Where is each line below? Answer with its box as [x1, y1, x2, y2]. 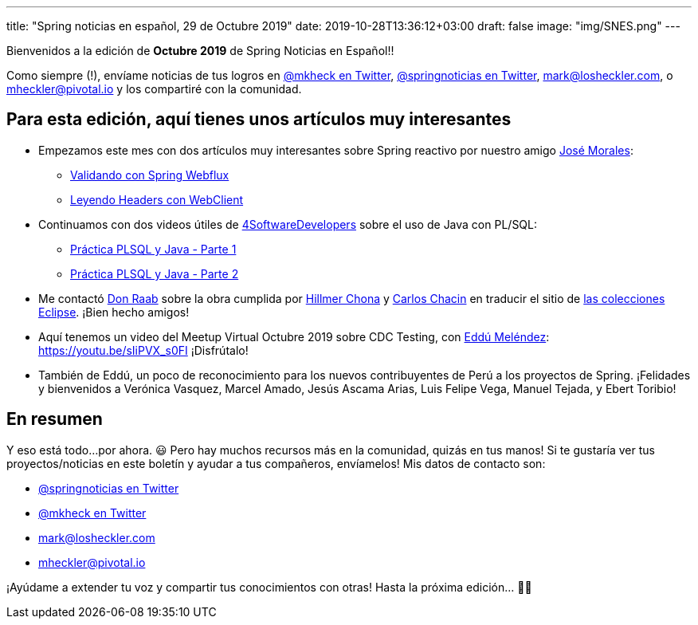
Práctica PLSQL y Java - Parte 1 [70, 242, 237, 256]
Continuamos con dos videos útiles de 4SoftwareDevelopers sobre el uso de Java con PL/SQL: [38, 217, 538, 231]
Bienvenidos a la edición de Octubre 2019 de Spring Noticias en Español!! [6, 44, 394, 57]
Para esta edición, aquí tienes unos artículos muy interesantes [6, 109, 512, 130]
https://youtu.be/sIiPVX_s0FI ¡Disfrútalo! [38, 343, 249, 357]
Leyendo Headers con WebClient [70, 192, 244, 206]
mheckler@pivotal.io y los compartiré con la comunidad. [6, 82, 302, 96]
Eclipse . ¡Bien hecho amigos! [38, 305, 190, 319]
